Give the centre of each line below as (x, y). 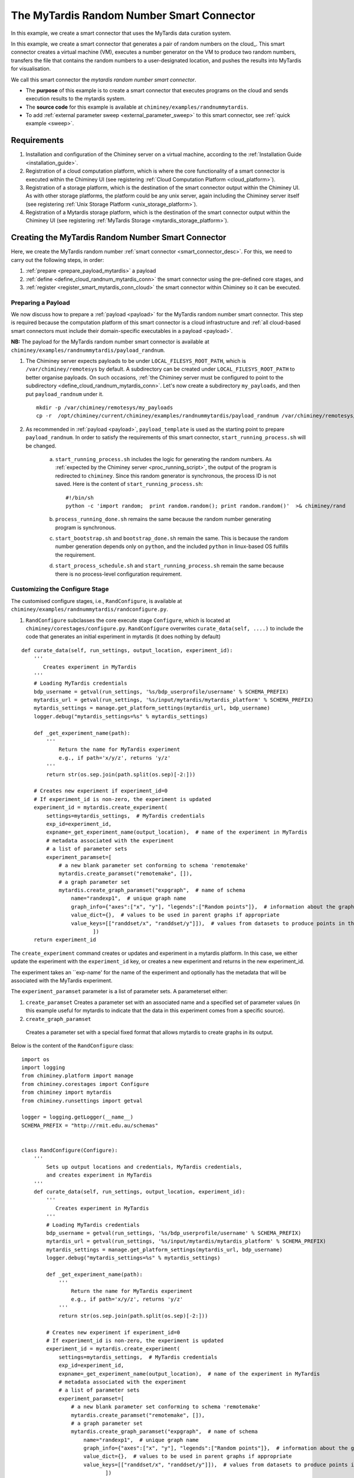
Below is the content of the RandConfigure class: (72, 1046)
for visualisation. (31, 69)
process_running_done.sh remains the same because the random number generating (163, 519)
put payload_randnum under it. (65, 394)
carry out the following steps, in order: (58, 260)
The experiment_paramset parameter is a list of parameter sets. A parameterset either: (119, 991)
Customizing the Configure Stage (60, 589)
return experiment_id (65, 940)
